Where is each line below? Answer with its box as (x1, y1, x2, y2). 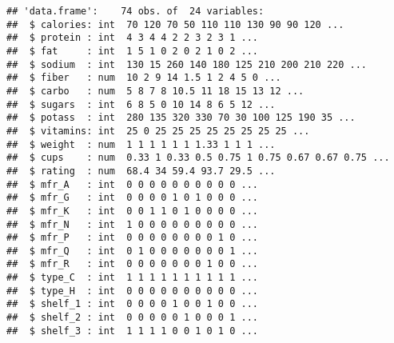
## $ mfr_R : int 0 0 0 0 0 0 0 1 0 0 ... (6, 258, 258, 270)
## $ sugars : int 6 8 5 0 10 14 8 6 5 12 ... (6, 98, 276, 110)
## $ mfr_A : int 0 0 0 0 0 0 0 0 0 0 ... (6, 178, 258, 190)
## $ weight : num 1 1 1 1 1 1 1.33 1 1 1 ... (6, 138, 276, 150)
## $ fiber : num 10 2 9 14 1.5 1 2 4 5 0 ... (6, 72, 281, 84)
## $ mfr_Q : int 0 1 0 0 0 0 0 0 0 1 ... (6, 245, 258, 257)
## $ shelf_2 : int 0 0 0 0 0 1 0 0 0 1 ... (6, 312, 258, 324)
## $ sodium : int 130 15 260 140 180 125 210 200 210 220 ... (6, 58, 368, 70)
